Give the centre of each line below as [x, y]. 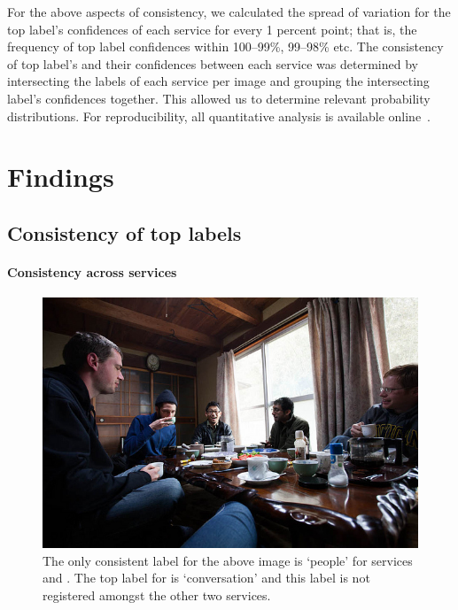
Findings [61, 177]
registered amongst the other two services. [157, 595]
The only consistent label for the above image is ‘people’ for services [228, 560]
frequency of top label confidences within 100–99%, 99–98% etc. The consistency [225, 46]
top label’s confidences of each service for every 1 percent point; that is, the [212, 29]
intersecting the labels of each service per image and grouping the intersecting [218, 81]
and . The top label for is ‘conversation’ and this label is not [206, 578]
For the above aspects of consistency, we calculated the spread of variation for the [229, 12]
